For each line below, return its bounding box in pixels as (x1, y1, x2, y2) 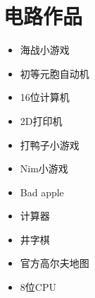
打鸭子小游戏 (20, 137, 80, 152)
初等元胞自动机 (20, 66, 89, 81)
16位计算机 (20, 90, 70, 105)
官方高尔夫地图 (20, 256, 89, 270)
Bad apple (20, 184, 64, 199)
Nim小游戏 (20, 161, 68, 176)
